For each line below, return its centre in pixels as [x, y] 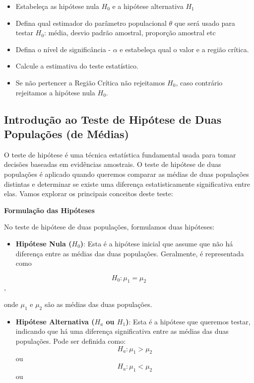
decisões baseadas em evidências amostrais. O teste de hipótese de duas [113, 164]
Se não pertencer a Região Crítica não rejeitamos [90, 82]
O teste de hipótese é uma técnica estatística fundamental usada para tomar [120, 154]
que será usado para [205, 23]
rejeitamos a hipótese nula [55, 92]
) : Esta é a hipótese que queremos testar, [188, 321]
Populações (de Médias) [66, 133]
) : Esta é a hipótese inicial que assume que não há [157, 243]
